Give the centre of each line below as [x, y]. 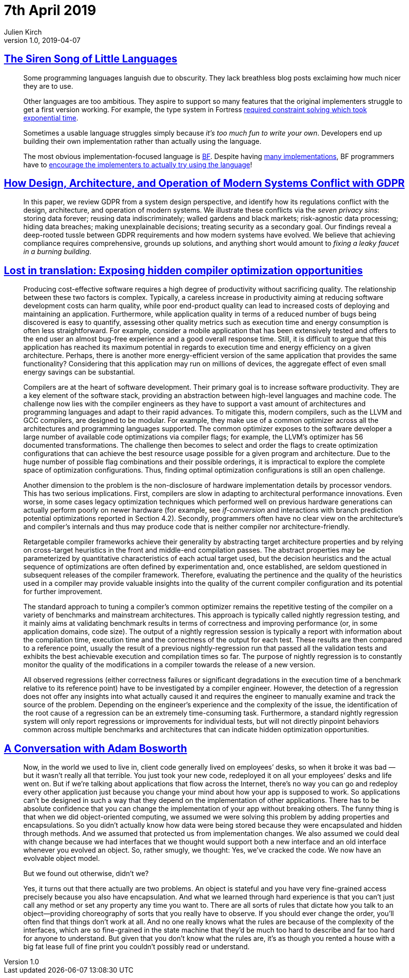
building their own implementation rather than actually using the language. [142, 141]
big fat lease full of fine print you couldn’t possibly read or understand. [137, 947]
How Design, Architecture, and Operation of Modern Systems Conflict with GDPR [204, 183]
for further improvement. [63, 592]
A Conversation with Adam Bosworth [96, 748]
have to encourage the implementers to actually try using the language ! [138, 164]
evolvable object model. [62, 858]
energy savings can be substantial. [79, 372]
